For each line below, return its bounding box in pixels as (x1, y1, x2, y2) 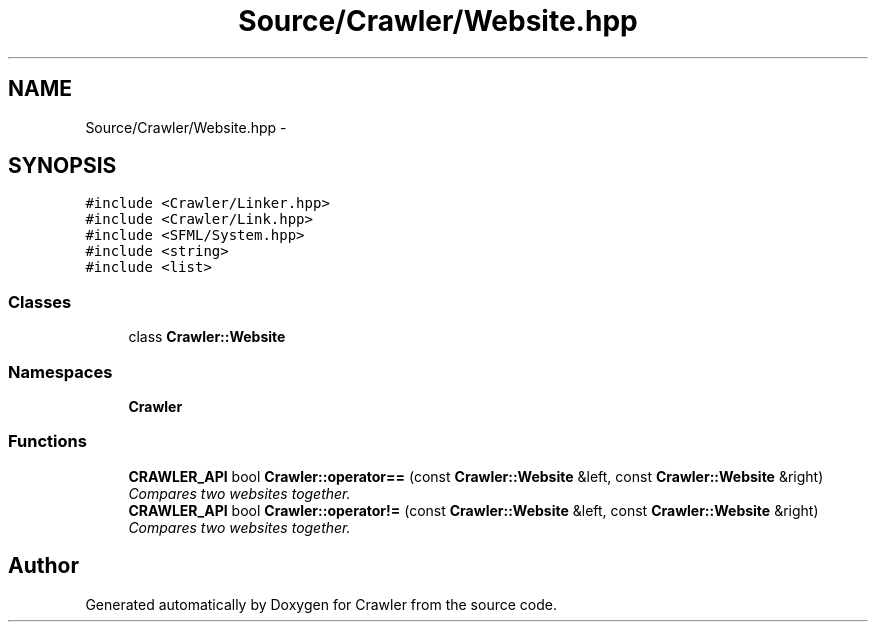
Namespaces (8, 361, 113, 382)
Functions (8, 431, 87, 452)
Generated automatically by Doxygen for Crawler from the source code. (85, 595, 557, 613)
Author (8, 553, 79, 579)
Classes (8, 291, 72, 312)
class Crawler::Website (128, 328, 286, 346)
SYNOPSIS (8, 153, 117, 179)
